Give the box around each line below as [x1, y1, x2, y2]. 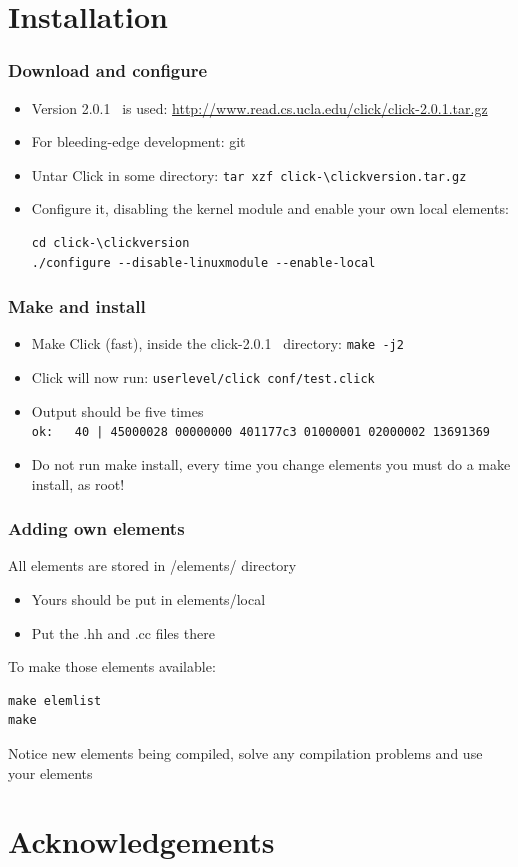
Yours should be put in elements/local [31, 589, 266, 609]
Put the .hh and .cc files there [31, 622, 215, 643]
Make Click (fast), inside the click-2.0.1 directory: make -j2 [31, 333, 404, 354]
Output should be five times [31, 400, 204, 421]
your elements [8, 762, 93, 783]
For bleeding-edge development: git [31, 131, 246, 152]
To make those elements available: [8, 656, 216, 677]
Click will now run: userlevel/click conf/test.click [31, 367, 375, 388]
